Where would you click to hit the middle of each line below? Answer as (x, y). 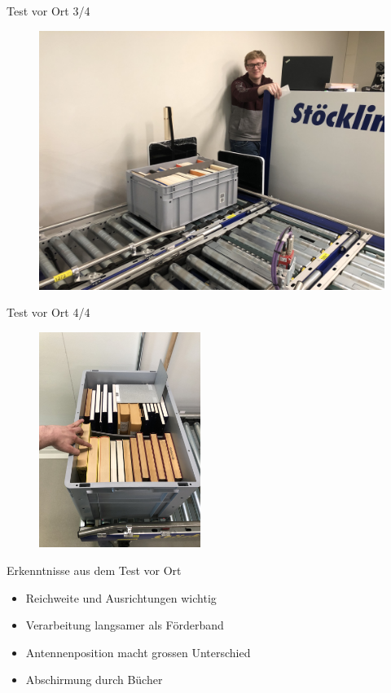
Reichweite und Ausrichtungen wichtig (121, 597)
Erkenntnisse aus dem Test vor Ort (94, 570)
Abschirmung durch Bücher (94, 680)
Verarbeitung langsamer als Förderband (125, 625)
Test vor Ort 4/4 (48, 312)
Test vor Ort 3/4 (48, 11)
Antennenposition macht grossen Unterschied (138, 652)
